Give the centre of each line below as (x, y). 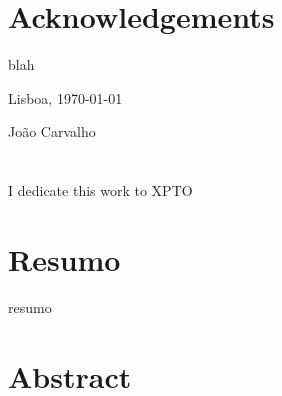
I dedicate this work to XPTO (100, 190)
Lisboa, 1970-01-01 (65, 97)
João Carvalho (52, 131)
